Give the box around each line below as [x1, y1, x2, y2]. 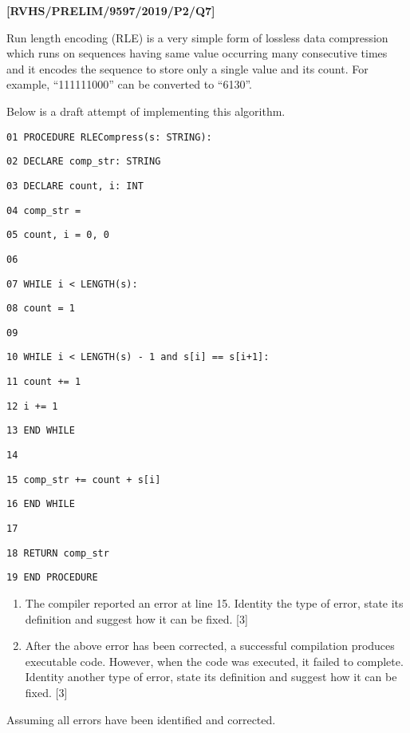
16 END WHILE [6, 498, 75, 510]
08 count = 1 [6, 303, 75, 315]
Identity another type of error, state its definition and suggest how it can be [25, 668, 397, 685]
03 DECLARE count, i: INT [6, 180, 144, 192]
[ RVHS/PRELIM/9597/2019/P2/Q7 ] [6, 2, 215, 18]
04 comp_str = [6, 204, 81, 216]
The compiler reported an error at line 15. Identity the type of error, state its [25, 595, 404, 612]
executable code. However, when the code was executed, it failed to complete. [25, 652, 404, 669]
